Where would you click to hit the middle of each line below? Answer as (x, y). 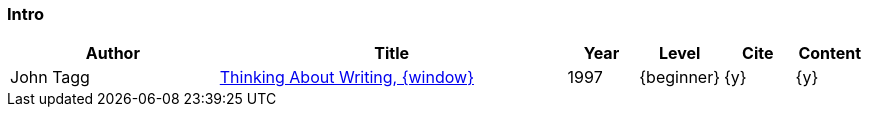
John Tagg (50, 77)
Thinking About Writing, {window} (346, 77)
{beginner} (680, 77)
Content (830, 53)
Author (112, 53)
